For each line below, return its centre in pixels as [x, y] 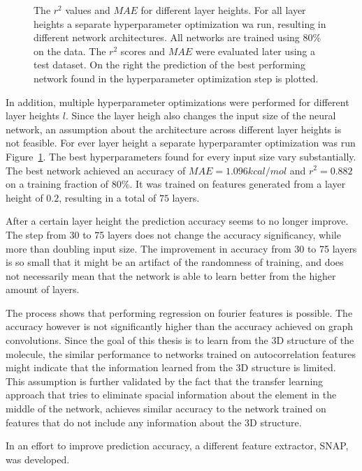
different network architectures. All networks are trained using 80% [178, 37]
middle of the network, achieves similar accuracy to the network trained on [166, 409]
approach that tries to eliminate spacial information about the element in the [171, 395]
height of [24, 197]
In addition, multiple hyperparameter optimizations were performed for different [178, 102]
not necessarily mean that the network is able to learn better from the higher [171, 275]
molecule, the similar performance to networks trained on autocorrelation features [181, 353]
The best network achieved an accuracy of [96, 170]
